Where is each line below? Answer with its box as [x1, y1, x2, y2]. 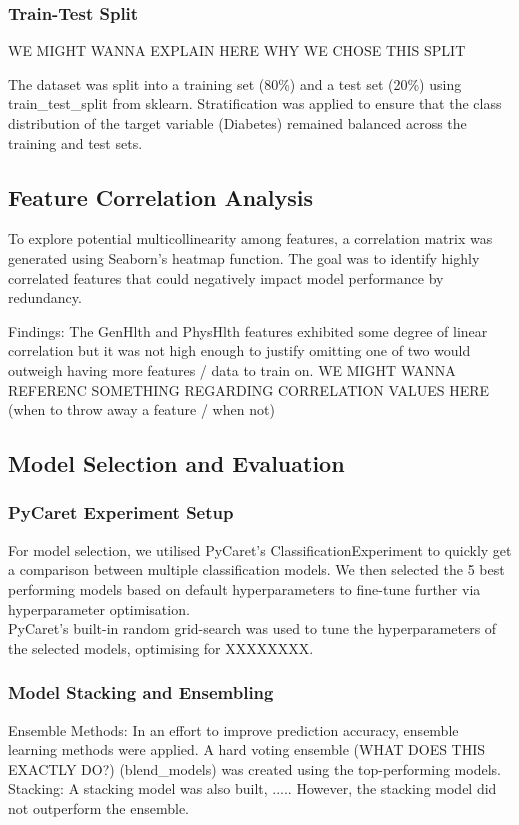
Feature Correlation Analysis [8, 181, 314, 212]
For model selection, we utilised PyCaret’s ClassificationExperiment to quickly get [8, 539, 512, 560]
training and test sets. [8, 132, 143, 153]
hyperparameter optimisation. [8, 598, 190, 619]
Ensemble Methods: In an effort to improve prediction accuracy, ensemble [8, 719, 459, 740]
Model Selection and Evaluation [8, 448, 345, 479]
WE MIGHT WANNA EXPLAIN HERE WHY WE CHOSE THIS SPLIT [8, 40, 466, 61]
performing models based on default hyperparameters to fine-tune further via [8, 578, 481, 599]
